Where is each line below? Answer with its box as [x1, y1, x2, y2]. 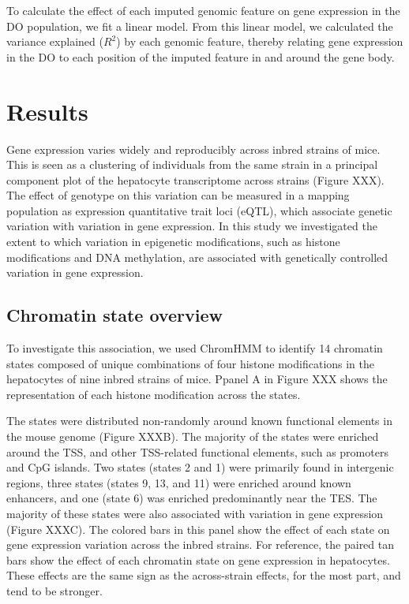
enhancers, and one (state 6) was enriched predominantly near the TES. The [6, 490, 377, 506]
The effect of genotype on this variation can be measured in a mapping [6, 187, 350, 203]
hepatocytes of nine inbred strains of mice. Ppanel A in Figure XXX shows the [6, 371, 388, 387]
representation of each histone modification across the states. [6, 386, 301, 402]
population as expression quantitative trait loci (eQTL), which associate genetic [6, 202, 392, 218]
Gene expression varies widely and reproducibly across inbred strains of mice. [6, 140, 381, 157]
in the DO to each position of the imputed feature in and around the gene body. [6, 48, 395, 65]
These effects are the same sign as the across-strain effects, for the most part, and [6, 567, 401, 583]
